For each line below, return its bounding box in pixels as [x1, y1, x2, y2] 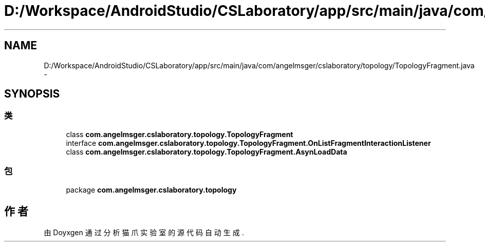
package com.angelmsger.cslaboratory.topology [66, 185, 237, 194]
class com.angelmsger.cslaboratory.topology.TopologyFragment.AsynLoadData [66, 147, 347, 156]
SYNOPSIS [4, 87, 60, 101]
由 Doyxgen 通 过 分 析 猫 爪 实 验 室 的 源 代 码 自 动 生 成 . [44, 228, 244, 237]
